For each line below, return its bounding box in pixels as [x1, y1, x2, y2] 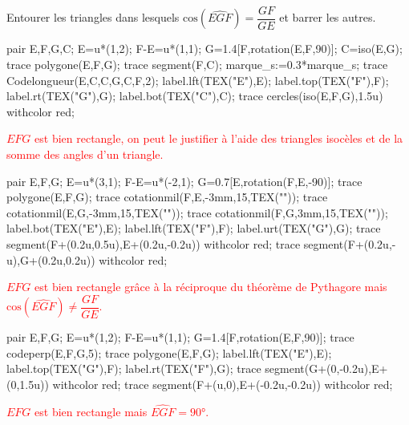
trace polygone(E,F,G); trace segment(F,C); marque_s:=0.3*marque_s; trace [6, 56, 388, 73]
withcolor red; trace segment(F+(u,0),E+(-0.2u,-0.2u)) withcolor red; [52, 376, 393, 393]
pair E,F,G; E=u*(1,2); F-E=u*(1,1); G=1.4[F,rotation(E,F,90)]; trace [6, 329, 354, 346]
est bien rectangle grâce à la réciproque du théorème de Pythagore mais [34, 278, 387, 295]
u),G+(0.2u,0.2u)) [6, 251, 95, 268]
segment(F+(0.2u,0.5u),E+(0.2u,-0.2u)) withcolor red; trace [6, 236, 301, 252]
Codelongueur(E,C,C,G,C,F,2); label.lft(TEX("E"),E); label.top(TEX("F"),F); [6, 71, 389, 88]
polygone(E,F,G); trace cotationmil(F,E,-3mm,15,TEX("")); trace [6, 188, 328, 205]
